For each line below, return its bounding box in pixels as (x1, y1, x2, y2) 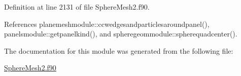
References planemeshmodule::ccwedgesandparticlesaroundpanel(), (4, 18, 210, 29)
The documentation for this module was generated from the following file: (4, 45, 233, 56)
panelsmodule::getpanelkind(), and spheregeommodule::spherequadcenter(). (4, 28, 237, 39)
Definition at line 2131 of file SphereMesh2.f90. (4, 2, 150, 12)
